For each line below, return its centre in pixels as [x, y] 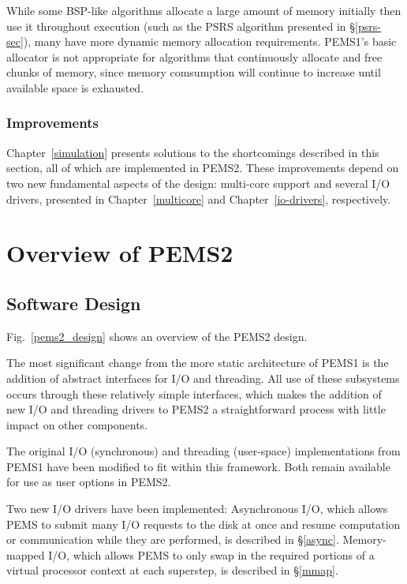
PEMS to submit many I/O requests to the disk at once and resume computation [203, 524]
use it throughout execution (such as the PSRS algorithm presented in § [181, 26]
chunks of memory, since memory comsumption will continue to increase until [194, 72]
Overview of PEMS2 [120, 253]
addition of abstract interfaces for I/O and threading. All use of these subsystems [203, 378]
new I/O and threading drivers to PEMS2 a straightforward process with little [196, 409]
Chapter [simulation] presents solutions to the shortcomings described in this [193, 152]
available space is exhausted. [75, 87]
